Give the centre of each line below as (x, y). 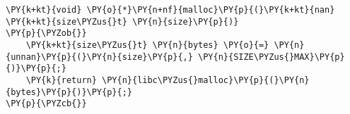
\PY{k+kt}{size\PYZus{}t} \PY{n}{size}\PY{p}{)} (122, 21)
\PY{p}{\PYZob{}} (46, 33)
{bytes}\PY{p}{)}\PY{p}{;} (69, 92)
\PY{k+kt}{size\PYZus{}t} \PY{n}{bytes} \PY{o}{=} (147, 45)
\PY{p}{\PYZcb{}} (46, 104)
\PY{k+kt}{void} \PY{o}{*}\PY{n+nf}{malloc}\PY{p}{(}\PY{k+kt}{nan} (170, 10)
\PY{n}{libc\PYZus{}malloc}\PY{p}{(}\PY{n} (206, 80)
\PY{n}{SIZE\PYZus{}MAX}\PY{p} (272, 57)
